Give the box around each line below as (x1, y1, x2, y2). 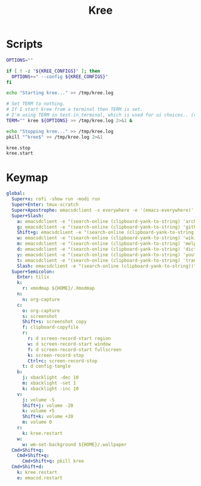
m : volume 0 (22, 419, 52, 425)
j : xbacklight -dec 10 (22, 374, 79, 381)
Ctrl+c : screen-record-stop (28, 358, 98, 364)
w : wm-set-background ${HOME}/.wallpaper (22, 442, 127, 448)
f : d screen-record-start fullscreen (28, 346, 121, 353)
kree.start (6, 151, 33, 157)
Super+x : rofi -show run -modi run (11, 196, 100, 202)
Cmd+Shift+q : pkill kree (22, 458, 84, 464)
